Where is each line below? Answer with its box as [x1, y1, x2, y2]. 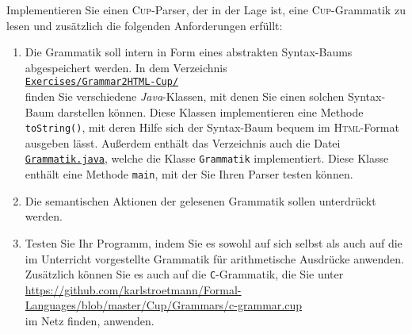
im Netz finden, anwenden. [25, 313, 154, 328]
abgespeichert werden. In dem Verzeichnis [25, 59, 227, 75]
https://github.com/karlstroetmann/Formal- [25, 281, 242, 298]
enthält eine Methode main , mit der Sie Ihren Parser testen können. [25, 166, 353, 182]
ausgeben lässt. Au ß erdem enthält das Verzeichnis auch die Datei [25, 134, 341, 151]
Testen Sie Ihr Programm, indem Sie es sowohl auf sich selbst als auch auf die [25, 234, 402, 251]
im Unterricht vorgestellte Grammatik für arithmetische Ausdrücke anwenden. [25, 250, 404, 267]
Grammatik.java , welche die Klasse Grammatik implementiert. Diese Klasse [25, 150, 389, 167]
